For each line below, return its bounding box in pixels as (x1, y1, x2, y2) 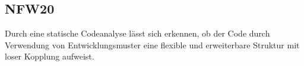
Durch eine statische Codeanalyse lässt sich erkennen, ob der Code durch (5, 27, 270, 39)
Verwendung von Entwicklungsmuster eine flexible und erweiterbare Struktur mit (5, 38, 300, 51)
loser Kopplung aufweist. (5, 50, 94, 62)
